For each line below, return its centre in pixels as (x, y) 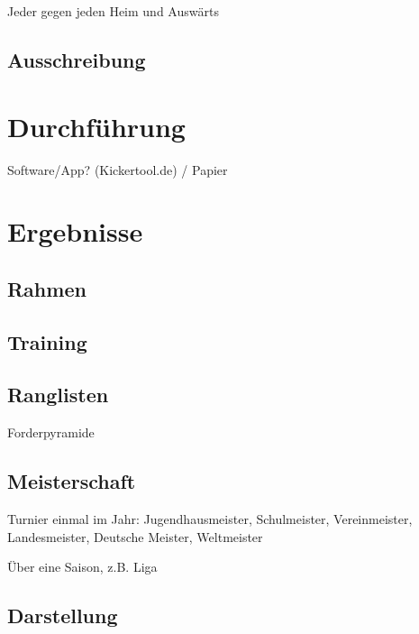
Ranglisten (58, 395)
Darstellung (63, 616)
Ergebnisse (75, 231)
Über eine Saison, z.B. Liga (82, 567)
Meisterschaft (72, 481)
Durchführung (96, 126)
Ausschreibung (77, 59)
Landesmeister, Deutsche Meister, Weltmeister (135, 536)
